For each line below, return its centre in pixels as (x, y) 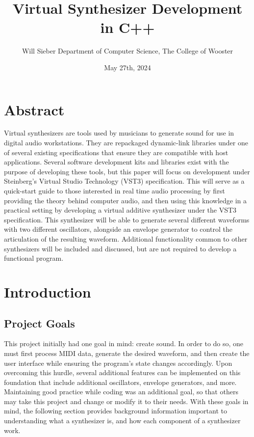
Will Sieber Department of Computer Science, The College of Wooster (127, 51)
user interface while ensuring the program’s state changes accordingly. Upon (118, 363)
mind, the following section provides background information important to (115, 411)
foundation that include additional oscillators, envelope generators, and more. (120, 382)
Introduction (48, 291)
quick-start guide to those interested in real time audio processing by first (114, 191)
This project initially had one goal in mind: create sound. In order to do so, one (124, 343)
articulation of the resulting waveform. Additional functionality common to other (126, 238)
